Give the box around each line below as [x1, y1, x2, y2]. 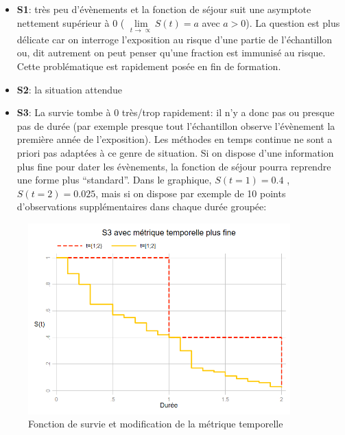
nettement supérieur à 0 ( [16, 15, 125, 30]
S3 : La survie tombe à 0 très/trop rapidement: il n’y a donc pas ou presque [16, 105, 335, 120]
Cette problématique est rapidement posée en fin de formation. [16, 59, 281, 73]
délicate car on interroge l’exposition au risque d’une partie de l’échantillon [16, 32, 333, 46]
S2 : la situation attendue [16, 82, 123, 96]
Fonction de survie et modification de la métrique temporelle [28, 416, 283, 431]
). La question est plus [246, 15, 340, 30]
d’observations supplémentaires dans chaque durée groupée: [16, 199, 267, 214]
